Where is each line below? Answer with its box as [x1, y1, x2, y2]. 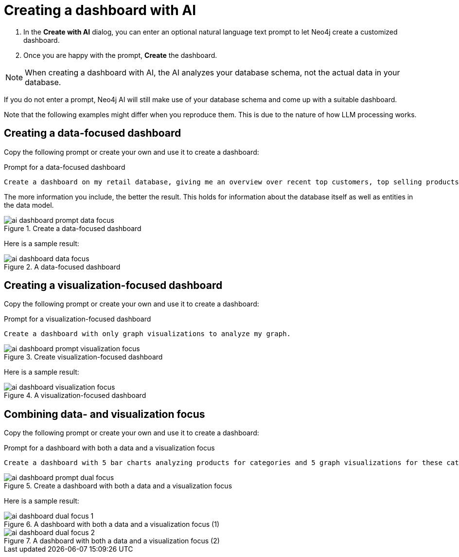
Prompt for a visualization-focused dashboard [4, 315, 151, 323]
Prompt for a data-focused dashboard [4, 162, 125, 171]
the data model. [4, 200, 54, 209]
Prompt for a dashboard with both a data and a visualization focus [4, 444, 215, 452]
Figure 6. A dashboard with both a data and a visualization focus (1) [4, 520, 219, 529]
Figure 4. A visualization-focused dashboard [4, 391, 146, 400]
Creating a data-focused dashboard [4, 127, 181, 140]
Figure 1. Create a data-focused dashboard [4, 224, 141, 233]
